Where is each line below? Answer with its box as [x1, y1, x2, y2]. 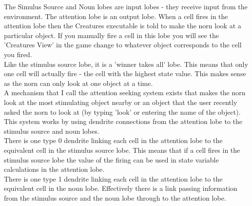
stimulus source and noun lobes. [4, 125, 99, 136]
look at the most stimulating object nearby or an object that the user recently [4, 97, 237, 107]
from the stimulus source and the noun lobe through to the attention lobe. [4, 192, 226, 203]
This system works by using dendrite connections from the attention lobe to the [4, 116, 243, 126]
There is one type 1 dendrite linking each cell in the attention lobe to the [4, 173, 223, 184]
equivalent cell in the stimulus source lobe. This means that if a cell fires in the [4, 144, 240, 155]
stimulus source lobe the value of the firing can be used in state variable [4, 154, 219, 165]
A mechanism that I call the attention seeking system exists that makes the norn [4, 87, 246, 98]
